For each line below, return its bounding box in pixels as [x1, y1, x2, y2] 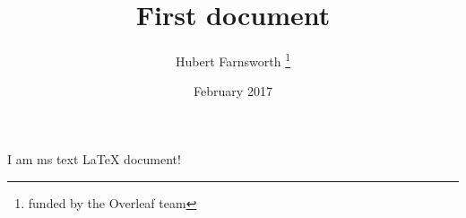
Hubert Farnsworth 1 [176, 49, 290, 70]
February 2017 [194, 82, 272, 100]
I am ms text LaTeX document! [7, 149, 181, 168]
